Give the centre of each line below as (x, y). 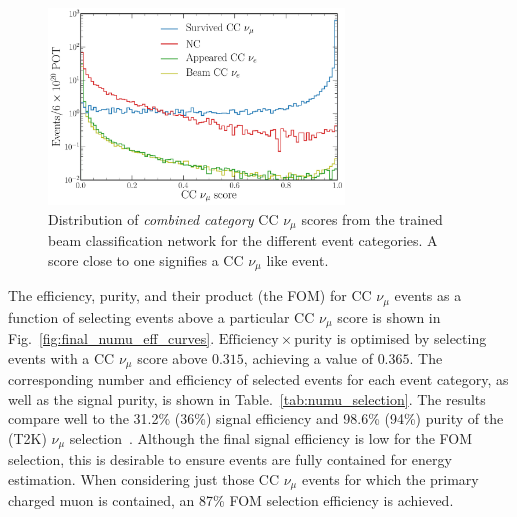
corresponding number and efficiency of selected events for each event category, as (258, 379)
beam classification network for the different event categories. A (243, 240)
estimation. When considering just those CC (144, 478)
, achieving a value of (308, 357)
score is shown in (389, 316)
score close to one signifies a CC (146, 259)
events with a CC (61, 357)
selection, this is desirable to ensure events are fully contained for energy (230, 459)
